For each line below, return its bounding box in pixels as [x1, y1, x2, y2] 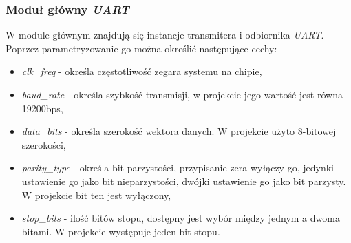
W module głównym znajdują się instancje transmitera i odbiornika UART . [6, 28, 324, 42]
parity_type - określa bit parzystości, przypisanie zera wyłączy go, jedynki [21, 160, 334, 175]
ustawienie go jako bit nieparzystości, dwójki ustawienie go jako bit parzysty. [21, 173, 346, 188]
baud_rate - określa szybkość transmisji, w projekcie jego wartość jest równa [21, 87, 343, 101]
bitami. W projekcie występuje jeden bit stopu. [21, 224, 220, 238]
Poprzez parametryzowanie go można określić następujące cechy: [6, 41, 277, 55]
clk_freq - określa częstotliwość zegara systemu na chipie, [21, 64, 262, 78]
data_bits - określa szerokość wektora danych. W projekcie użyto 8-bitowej [21, 124, 337, 138]
